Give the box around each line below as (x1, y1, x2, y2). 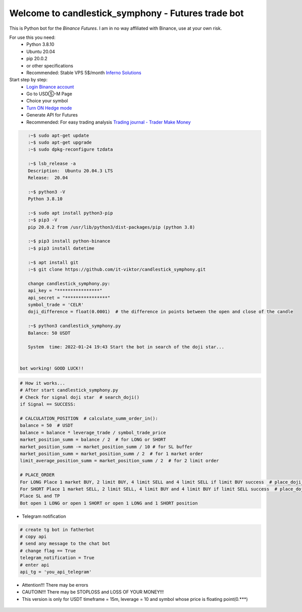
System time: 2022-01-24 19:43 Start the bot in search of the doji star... (28, 344, 224, 350)
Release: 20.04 (28, 174, 68, 180)
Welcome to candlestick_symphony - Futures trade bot (9, 8, 244, 19)
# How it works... (20, 381, 65, 386)
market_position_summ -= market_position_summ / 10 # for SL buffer (20, 444, 193, 450)
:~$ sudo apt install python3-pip (28, 210, 113, 216)
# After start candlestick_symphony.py (20, 387, 118, 393)
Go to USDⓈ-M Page (26, 91, 72, 97)
